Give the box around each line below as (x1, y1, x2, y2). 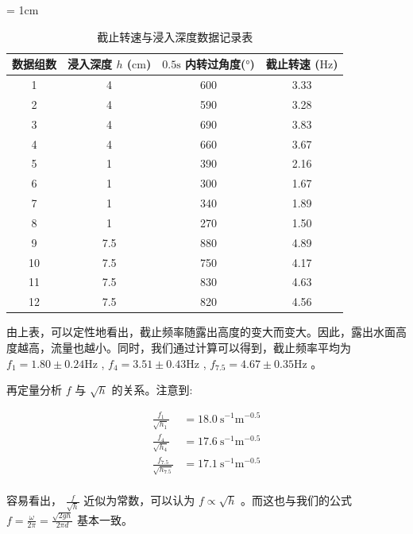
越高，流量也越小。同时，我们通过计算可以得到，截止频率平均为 (17, 339, 351, 355)
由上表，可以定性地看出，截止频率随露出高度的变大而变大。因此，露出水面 (6, 323, 396, 340)
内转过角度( (185, 56, 246, 72)
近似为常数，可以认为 (83, 492, 195, 509)
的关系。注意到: (111, 381, 193, 398)
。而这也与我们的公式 (241, 492, 353, 509)
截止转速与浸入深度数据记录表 (97, 28, 253, 44)
